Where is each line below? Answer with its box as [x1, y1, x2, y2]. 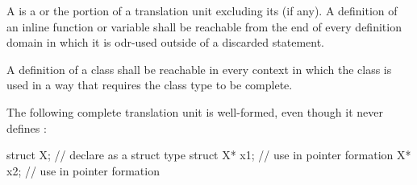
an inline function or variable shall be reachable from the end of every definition [6, 18, 402, 35]
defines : [6, 119, 47, 136]
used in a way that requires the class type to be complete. [6, 76, 293, 93]
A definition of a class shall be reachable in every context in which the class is [6, 60, 392, 77]
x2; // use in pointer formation [6, 162, 160, 179]
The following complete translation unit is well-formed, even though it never [6, 103, 383, 120]
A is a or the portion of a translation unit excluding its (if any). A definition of [6, 2, 398, 18]
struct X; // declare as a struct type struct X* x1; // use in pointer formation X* [6, 146, 411, 163]
